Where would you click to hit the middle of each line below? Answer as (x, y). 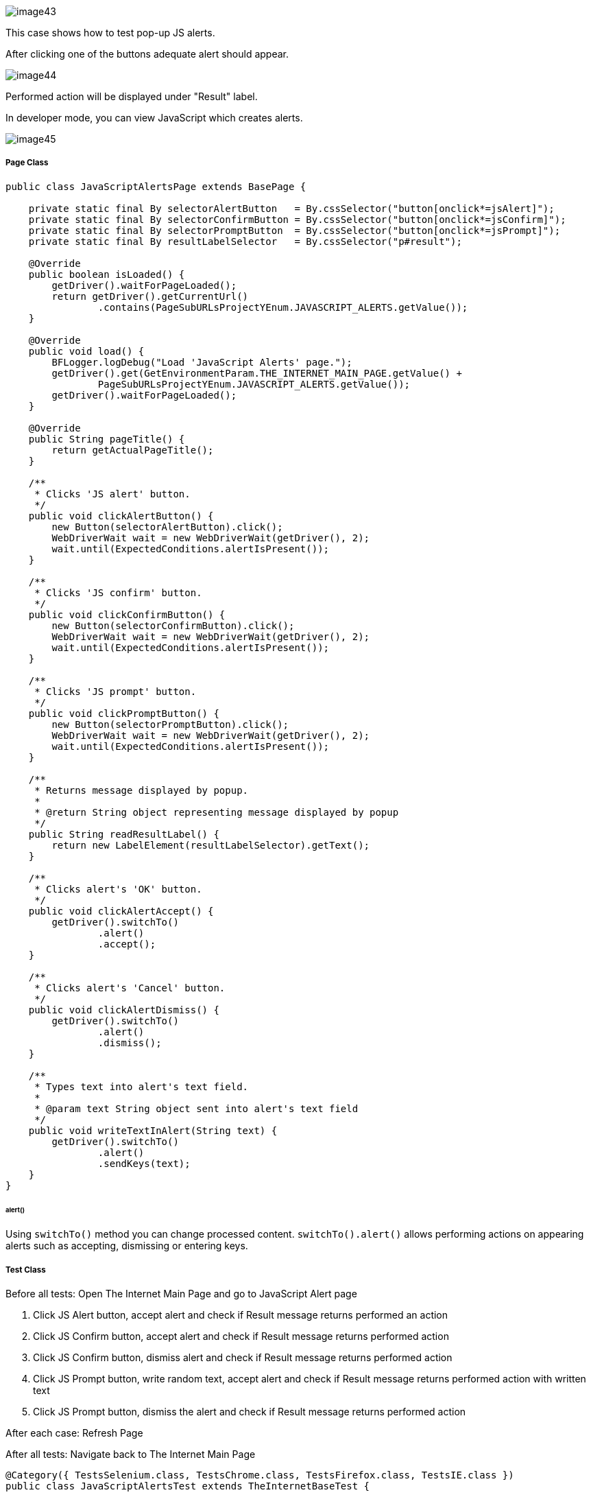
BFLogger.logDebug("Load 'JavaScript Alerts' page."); (202, 362)
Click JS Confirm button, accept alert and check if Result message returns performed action (241, 1336)
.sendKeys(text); (144, 1163)
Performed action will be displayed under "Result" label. (132, 96)
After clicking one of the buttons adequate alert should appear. (147, 54)
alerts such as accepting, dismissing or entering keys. (127, 1246)
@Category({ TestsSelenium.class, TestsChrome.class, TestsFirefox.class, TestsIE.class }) (260, 1475)
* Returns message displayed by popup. (142, 790)
